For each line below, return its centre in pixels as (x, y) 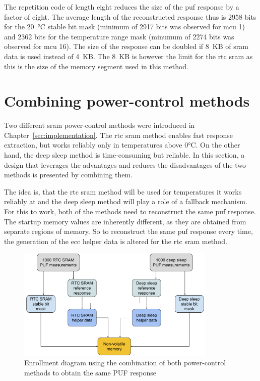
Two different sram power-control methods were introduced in (100, 125)
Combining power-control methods (127, 101)
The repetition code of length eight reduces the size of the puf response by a (122, 7)
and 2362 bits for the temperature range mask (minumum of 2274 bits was (119, 36)
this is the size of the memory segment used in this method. (96, 66)
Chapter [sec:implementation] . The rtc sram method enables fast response (119, 135)
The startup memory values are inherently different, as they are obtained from (125, 221)
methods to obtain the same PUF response (90, 372)
